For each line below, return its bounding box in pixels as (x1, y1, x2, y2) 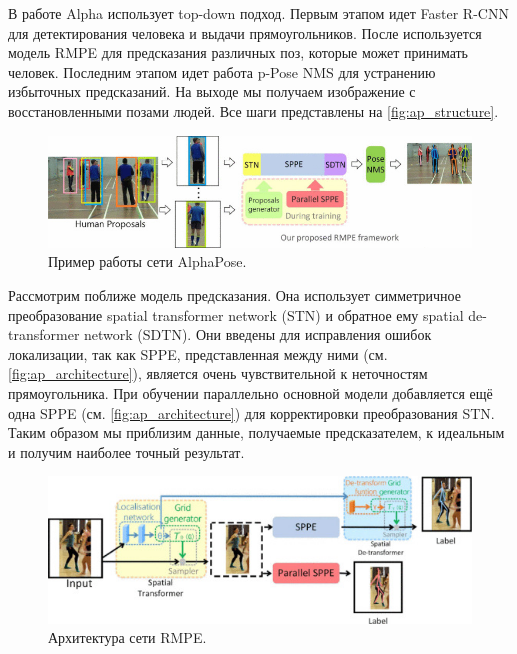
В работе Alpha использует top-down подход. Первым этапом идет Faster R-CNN (8, 3, 509, 23)
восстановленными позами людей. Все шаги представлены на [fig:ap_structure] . (8, 100, 499, 121)
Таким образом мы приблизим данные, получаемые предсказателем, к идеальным (8, 422, 505, 443)
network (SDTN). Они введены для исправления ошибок (84, 324, 432, 345)
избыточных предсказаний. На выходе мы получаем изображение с (8, 81, 416, 102)
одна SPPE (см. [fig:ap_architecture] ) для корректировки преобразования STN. (8, 402, 495, 423)
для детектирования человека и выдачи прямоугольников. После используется (8, 22, 482, 43)
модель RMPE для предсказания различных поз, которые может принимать (8, 42, 469, 63)
